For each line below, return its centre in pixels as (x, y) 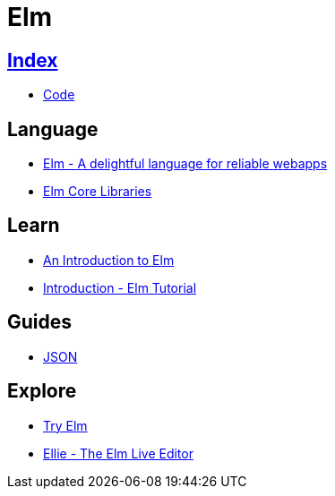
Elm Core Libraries (98, 192)
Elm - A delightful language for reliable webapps (185, 164)
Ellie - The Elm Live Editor (118, 453)
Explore (42, 391)
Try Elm (65, 425)
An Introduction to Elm (109, 260)
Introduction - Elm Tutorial (120, 287)
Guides (40, 322)
